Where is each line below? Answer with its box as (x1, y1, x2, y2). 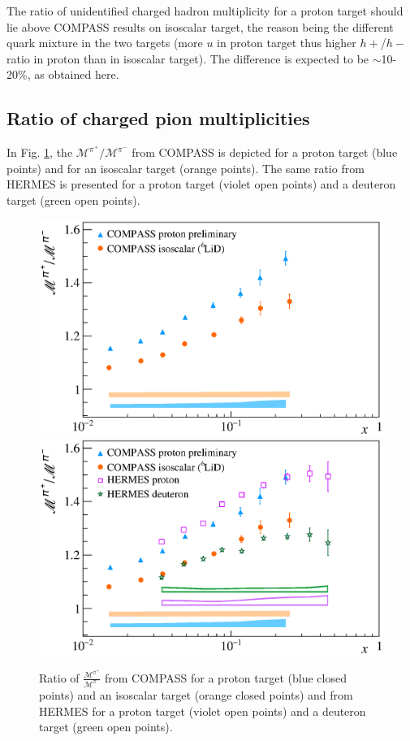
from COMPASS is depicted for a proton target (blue (132, 144, 398, 161)
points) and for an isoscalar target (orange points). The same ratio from (6, 159, 365, 176)
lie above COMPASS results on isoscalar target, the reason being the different (6, 18, 394, 35)
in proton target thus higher (217, 34, 356, 51)
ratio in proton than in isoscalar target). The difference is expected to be (6, 50, 369, 67)
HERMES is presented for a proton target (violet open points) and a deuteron (6, 175, 396, 193)
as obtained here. (34, 66, 119, 83)
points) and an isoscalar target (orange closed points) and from (39, 687, 353, 704)
